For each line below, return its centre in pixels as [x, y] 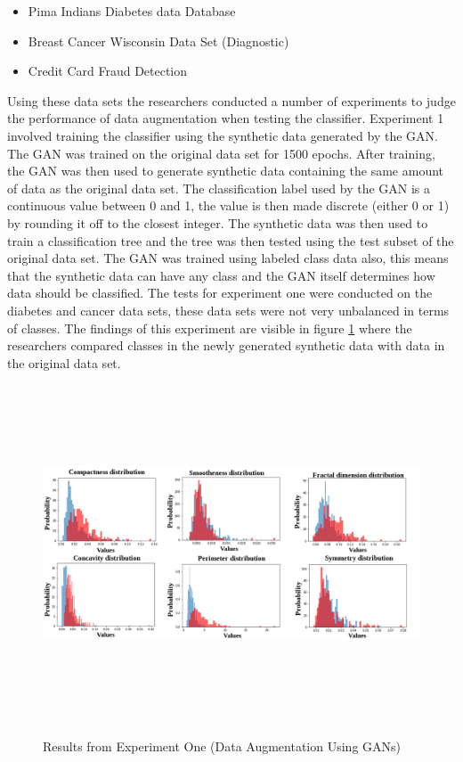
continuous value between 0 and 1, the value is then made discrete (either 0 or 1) [228, 205]
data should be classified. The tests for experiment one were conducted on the [220, 293]
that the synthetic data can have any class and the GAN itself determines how [221, 275]
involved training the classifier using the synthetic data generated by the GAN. [223, 135]
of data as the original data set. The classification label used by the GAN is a [219, 188]
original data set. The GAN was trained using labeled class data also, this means [228, 258]
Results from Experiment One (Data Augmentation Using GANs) [222, 746]
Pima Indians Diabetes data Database [132, 11]
